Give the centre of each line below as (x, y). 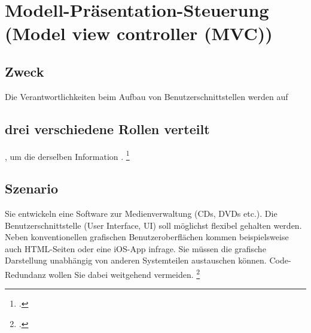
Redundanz (25, 274)
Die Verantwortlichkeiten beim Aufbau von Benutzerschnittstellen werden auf (147, 96)
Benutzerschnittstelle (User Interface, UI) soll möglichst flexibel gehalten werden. (153, 225)
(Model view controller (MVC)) (139, 33)
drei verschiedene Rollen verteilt (107, 128)
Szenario (32, 188)
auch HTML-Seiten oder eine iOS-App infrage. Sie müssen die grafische (135, 248)
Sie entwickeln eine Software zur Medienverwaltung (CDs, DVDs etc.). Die (141, 214)
